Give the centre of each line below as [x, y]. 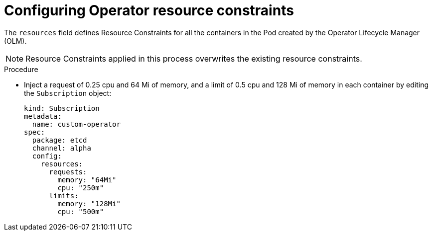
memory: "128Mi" [89, 203]
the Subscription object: [68, 93]
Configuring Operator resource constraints [149, 10]
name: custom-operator [76, 124]
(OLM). [15, 41]
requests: [68, 172]
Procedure [21, 69]
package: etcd [60, 140]
